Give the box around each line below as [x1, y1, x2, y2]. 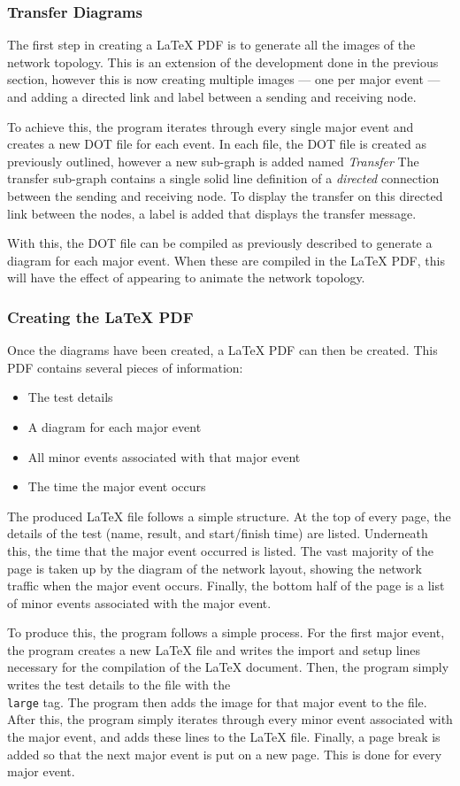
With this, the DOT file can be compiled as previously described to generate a [7, 234, 433, 252]
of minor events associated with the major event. [7, 593, 272, 612]
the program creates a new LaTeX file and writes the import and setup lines [7, 640, 420, 659]
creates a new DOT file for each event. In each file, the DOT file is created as [7, 135, 426, 153]
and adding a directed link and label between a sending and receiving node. [7, 88, 417, 105]
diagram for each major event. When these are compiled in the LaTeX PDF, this [7, 250, 445, 269]
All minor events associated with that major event [27, 447, 301, 466]
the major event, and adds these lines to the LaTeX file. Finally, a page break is [7, 727, 441, 745]
